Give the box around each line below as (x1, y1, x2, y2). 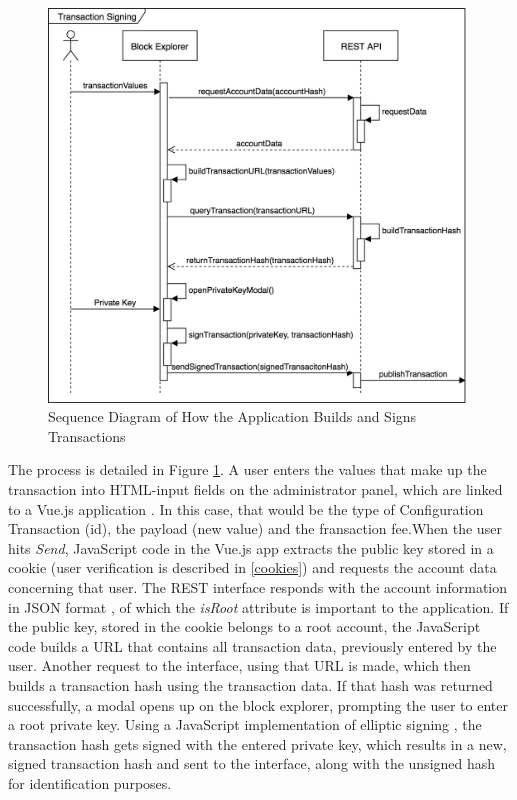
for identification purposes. (8, 772, 172, 793)
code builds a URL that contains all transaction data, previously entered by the (8, 635, 497, 656)
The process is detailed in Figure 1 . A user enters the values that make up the (8, 459, 487, 480)
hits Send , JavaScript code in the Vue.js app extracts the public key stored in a (8, 537, 494, 558)
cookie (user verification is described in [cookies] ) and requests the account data (8, 557, 497, 578)
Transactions (48, 425, 126, 446)
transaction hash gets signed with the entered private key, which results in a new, (8, 733, 507, 754)
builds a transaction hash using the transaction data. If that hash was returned (8, 674, 493, 695)
